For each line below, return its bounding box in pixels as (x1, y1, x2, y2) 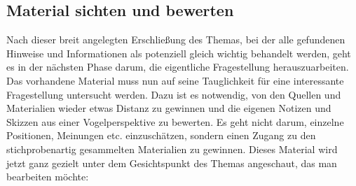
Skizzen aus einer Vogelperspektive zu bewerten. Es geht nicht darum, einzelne (6, 114, 344, 129)
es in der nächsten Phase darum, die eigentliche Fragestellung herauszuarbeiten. (6, 59, 349, 74)
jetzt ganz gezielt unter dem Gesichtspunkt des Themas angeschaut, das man (6, 155, 337, 170)
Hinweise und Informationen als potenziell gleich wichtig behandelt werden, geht (6, 45, 351, 60)
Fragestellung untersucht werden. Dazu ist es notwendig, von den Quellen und (6, 87, 341, 101)
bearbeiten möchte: (6, 169, 89, 184)
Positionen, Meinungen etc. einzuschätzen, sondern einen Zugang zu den (6, 128, 316, 143)
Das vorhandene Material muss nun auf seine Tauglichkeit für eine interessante (6, 73, 344, 87)
